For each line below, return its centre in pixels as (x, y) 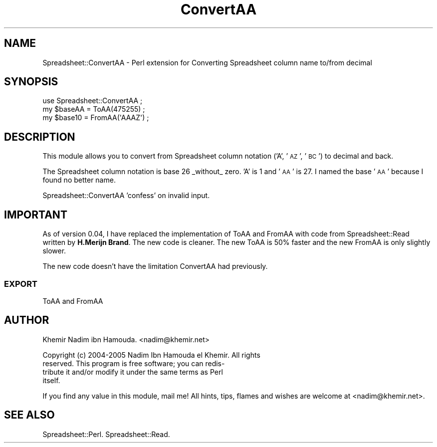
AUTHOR (27, 320)
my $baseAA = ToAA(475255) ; (94, 109)
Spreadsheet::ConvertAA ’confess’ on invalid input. (126, 196)
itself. (51, 380)
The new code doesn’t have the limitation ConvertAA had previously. (155, 266)
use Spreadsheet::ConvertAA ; (93, 101)
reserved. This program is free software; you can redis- (134, 363)
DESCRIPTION (40, 137)
